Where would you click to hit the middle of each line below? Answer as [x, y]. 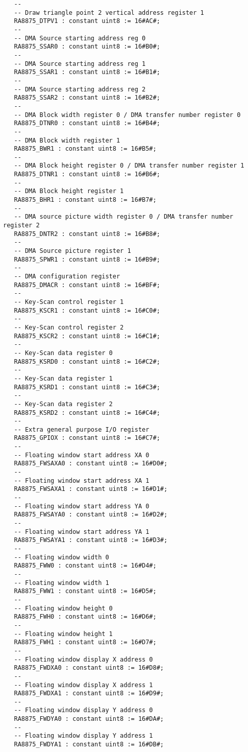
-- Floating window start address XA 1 [82, 480]
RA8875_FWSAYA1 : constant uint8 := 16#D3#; [91, 540]
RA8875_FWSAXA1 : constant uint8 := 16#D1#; [91, 489]
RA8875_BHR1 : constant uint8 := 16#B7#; [85, 200]
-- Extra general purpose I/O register [82, 429]
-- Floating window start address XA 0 [82, 455]
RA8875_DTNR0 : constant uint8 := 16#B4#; [87, 123]
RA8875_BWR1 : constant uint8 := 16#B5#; [85, 149]
